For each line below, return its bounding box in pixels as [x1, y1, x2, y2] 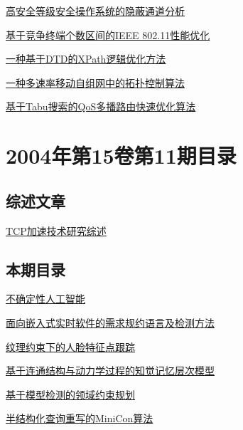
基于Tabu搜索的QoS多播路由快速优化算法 [6, 99, 196, 114]
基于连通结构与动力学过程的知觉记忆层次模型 [6, 363, 215, 378]
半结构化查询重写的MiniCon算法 [6, 411, 153, 426]
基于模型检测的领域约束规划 [6, 387, 135, 402]
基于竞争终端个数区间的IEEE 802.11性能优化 [6, 27, 210, 42]
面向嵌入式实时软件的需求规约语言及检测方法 [6, 315, 215, 330]
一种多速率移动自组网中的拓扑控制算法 [6, 75, 185, 90]
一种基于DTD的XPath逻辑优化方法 [6, 51, 166, 66]
